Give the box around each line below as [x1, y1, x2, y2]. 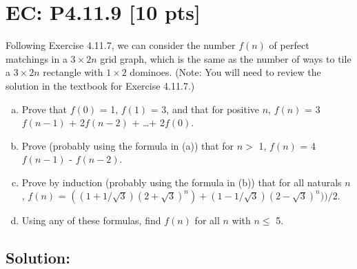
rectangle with [43, 65, 103, 79]
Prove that [21, 101, 67, 116]
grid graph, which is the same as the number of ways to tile [100, 51, 351, 66]
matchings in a [6, 51, 68, 66]
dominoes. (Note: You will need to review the [130, 65, 321, 79]
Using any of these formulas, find [21, 213, 161, 228]
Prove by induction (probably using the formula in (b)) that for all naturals [21, 175, 342, 189]
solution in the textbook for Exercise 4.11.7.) [6, 78, 195, 92]
